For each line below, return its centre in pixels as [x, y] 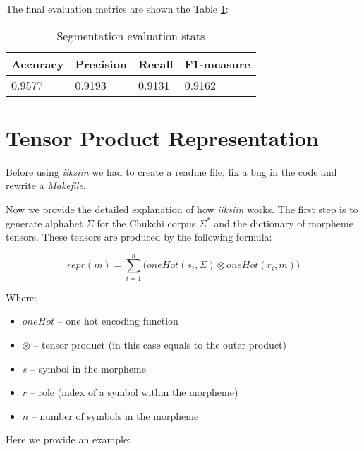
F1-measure [217, 64]
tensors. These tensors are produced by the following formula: [139, 237]
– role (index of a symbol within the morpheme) [134, 392]
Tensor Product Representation [162, 137]
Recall [156, 64]
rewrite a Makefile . [46, 185]
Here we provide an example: [68, 439]
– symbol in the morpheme [88, 368]
